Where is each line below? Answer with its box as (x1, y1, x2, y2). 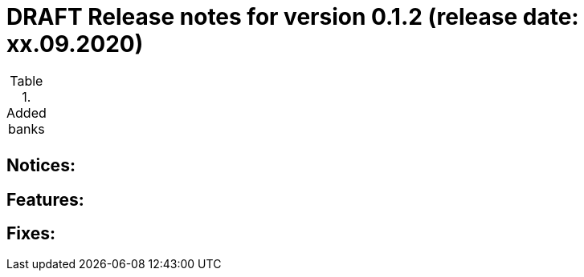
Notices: (6, 155, 76, 176)
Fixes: (6, 223, 56, 244)
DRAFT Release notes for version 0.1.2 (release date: (6, 3, 579, 30)
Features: (6, 189, 84, 210)
